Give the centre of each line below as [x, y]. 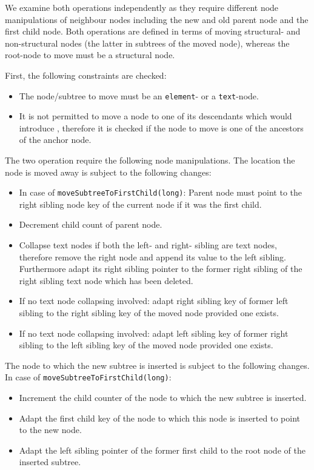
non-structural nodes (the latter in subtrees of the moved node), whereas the [147, 43]
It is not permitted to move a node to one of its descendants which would [155, 116]
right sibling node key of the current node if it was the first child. [140, 204]
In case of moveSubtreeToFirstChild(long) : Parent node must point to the [161, 192]
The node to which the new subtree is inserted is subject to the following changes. [157, 365]
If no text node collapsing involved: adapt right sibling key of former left [154, 301]
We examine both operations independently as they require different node [142, 7]
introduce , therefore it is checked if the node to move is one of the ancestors [161, 127]
